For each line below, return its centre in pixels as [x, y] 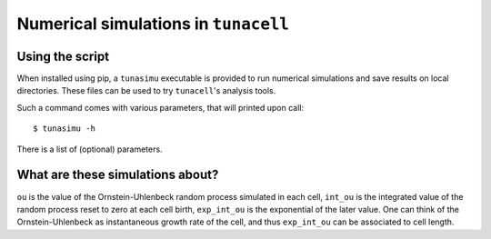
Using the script [63, 56]
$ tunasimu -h [64, 129]
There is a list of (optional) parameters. [90, 149]
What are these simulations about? [118, 175]
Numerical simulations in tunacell [153, 24]
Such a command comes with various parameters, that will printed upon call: [160, 107]
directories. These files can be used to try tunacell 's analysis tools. [146, 91]
